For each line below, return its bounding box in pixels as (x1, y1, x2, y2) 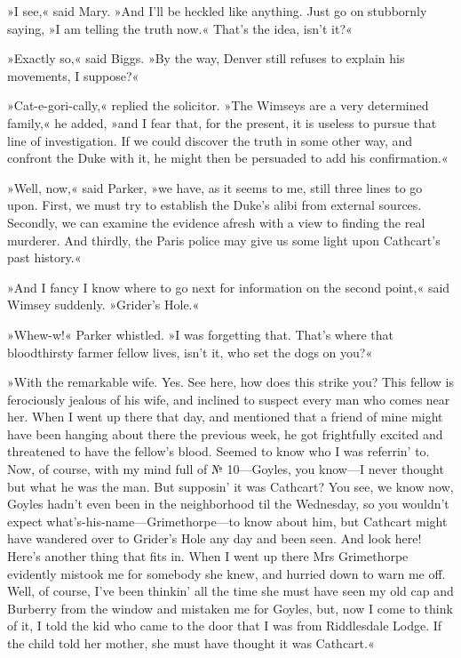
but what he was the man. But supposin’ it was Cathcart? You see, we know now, (7, 477, 454, 495)
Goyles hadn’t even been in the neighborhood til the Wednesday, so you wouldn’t (7, 494, 449, 513)
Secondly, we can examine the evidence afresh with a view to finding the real (7, 213, 425, 231)
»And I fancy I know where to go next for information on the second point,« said (7, 277, 450, 296)
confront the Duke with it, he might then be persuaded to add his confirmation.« (7, 148, 449, 167)
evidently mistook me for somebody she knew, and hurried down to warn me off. (7, 564, 446, 582)
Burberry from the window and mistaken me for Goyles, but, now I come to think (7, 598, 453, 617)
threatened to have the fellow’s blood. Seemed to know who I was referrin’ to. (7, 442, 430, 461)
